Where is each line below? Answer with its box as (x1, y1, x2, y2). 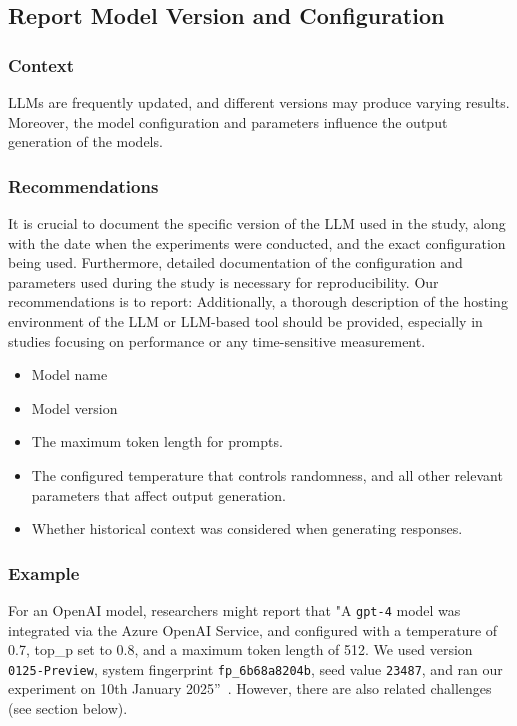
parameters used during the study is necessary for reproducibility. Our (8, 271, 439, 292)
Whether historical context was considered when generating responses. (31, 518, 463, 539)
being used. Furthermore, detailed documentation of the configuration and (8, 252, 463, 273)
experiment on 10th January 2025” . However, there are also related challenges (8, 678, 492, 699)
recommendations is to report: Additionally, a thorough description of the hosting (8, 291, 508, 312)
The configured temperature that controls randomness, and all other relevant (31, 464, 503, 485)
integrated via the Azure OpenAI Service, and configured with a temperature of (8, 619, 498, 640)
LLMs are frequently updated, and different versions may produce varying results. (8, 92, 510, 112)
